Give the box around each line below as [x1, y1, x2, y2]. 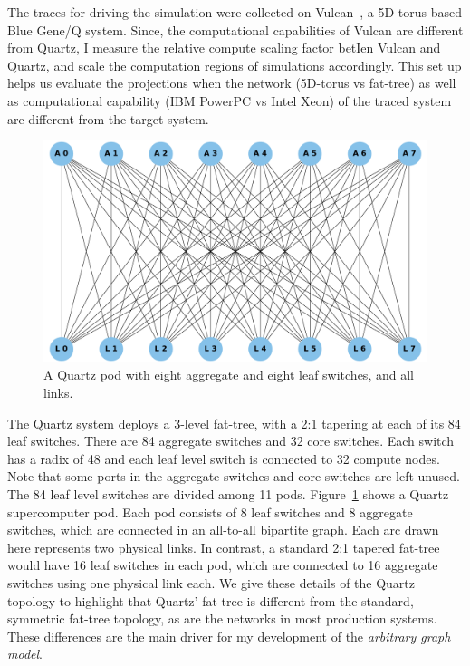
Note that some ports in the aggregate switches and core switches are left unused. [7, 467, 460, 486]
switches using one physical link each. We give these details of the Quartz [7, 573, 416, 592]
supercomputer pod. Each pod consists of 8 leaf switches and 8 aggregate [7, 502, 413, 521]
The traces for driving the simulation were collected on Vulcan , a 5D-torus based [7, 3, 462, 21]
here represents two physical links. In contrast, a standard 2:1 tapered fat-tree [7, 537, 440, 556]
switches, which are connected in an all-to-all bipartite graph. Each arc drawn [7, 520, 439, 539]
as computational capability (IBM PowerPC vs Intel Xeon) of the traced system [7, 91, 452, 110]
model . [7, 644, 43, 663]
